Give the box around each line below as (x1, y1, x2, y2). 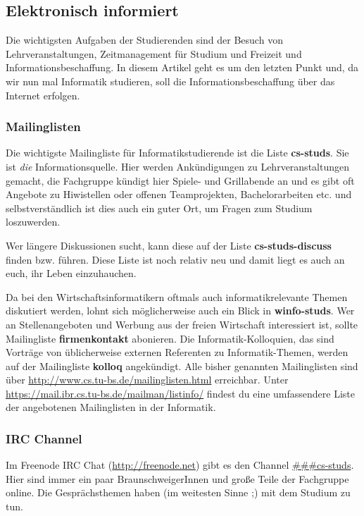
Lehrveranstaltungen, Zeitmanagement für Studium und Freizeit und (6, 46, 302, 61)
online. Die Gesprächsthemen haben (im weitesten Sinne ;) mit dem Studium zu (6, 485, 351, 500)
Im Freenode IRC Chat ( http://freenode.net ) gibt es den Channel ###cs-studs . (6, 457, 354, 472)
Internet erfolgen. (6, 87, 80, 102)
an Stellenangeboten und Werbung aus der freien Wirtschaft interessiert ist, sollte (6, 317, 358, 331)
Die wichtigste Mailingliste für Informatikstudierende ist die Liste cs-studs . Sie (6, 145, 349, 160)
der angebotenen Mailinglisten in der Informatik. (6, 400, 216, 414)
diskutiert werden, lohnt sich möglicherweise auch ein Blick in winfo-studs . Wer (6, 303, 355, 318)
